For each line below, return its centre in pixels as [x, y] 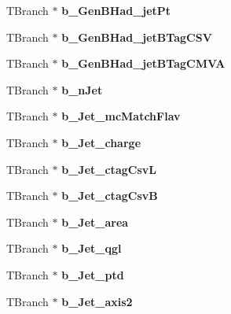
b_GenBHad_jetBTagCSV [137, 37]
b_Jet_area [95, 222]
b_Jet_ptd [93, 274]
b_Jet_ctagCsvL [109, 169]
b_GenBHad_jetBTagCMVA [143, 63]
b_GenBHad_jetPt [116, 10]
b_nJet [82, 89]
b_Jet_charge [101, 142]
